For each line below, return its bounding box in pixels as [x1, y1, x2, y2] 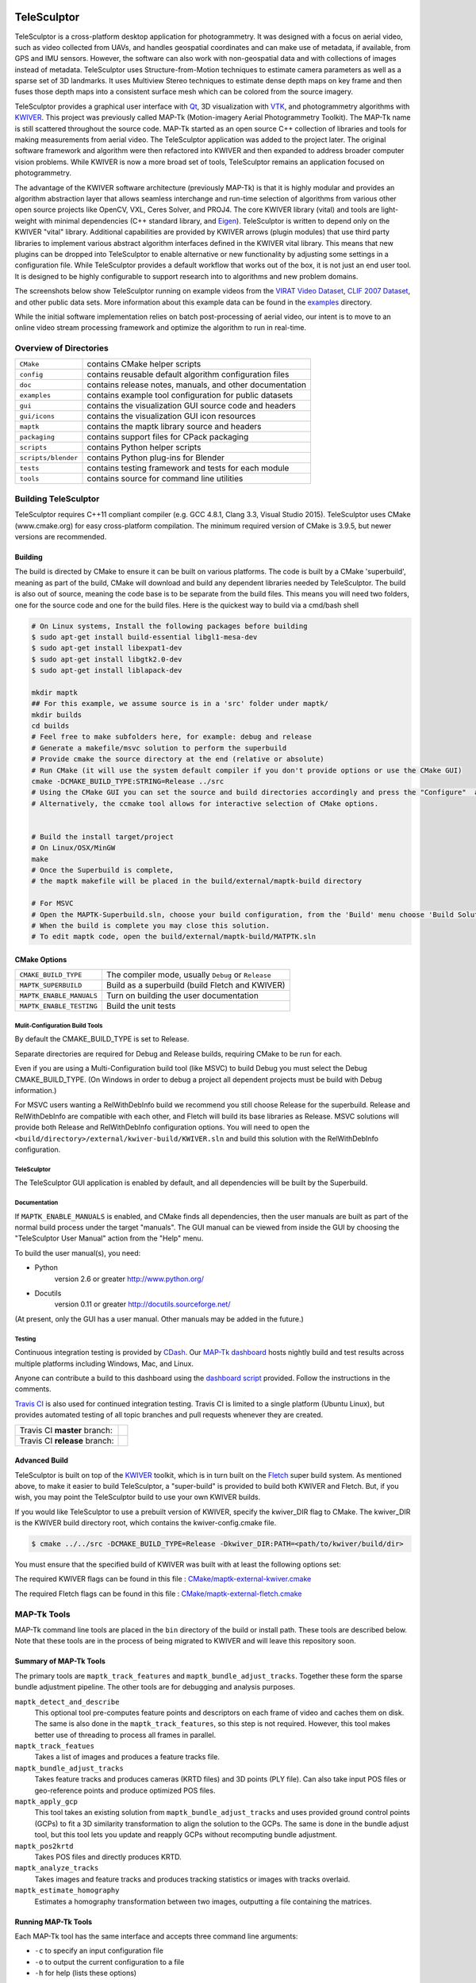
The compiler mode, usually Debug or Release [106, 969, 271, 980]
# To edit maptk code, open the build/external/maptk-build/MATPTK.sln [31, 932, 317, 942]
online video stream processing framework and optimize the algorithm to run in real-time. [14, 323, 307, 332]
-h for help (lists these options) [34, 1968, 137, 1978]
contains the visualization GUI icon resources [86, 411, 256, 422]
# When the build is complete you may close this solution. [31, 921, 271, 930]
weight [14, 216, 37, 225]
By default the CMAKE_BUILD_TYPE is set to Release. [14, 1034, 190, 1044]
